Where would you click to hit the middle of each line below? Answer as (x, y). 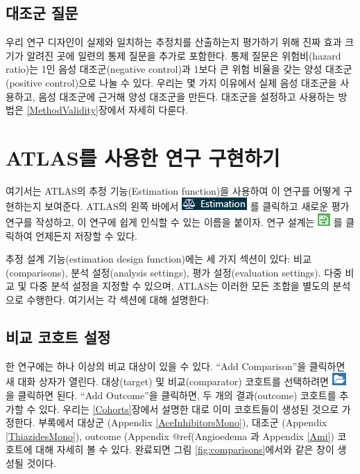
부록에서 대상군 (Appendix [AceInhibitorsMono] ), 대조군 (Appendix (183, 422)
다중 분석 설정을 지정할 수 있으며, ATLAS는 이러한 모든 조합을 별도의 (180, 286)
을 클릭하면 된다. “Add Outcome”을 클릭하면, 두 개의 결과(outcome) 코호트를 (171, 395)
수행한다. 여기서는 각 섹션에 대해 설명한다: (118, 300)
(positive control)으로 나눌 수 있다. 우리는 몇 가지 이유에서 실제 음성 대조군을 (171, 82)
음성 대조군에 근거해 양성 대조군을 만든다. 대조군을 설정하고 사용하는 (187, 96)
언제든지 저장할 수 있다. (86, 235)
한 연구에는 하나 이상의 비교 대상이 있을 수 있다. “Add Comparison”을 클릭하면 (175, 366)
